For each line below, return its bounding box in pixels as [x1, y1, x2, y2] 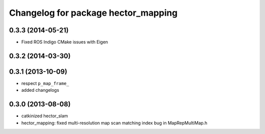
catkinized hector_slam [21, 113, 68, 119]
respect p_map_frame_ [21, 80, 69, 86]
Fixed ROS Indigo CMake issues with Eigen [21, 39, 108, 45]
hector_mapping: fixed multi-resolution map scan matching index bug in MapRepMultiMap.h [21, 120, 208, 126]
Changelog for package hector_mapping [9, 7, 178, 18]
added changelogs [21, 87, 59, 93]
